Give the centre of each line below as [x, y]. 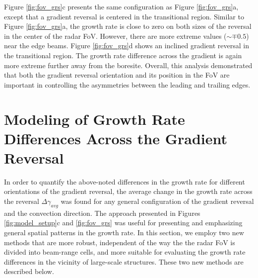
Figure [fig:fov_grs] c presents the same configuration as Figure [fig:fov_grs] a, [121, 6]
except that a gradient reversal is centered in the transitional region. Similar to [124, 16]
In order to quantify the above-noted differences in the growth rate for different [125, 181]
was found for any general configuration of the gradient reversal [157, 201]
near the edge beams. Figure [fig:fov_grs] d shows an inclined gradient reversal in [127, 46]
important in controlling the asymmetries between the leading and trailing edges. [127, 84]
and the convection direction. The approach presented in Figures [102, 213]
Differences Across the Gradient [116, 138]
